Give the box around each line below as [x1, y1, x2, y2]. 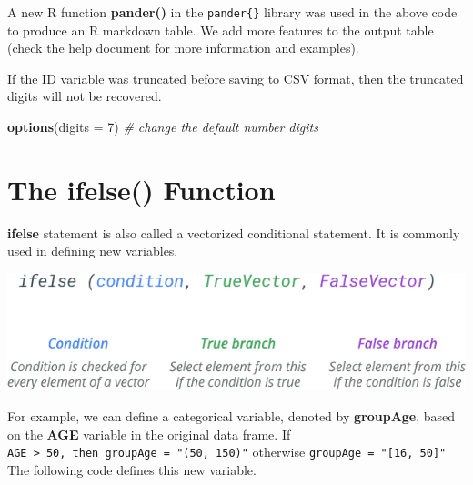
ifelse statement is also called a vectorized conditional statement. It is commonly [7, 223, 460, 242]
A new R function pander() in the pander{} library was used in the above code [7, 3, 458, 21]
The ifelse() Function [7, 170, 276, 207]
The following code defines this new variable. [7, 460, 257, 479]
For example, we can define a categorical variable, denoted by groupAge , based [7, 406, 456, 425]
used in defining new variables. [7, 241, 178, 260]
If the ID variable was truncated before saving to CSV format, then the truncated [7, 68, 464, 87]
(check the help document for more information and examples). [7, 38, 359, 57]
